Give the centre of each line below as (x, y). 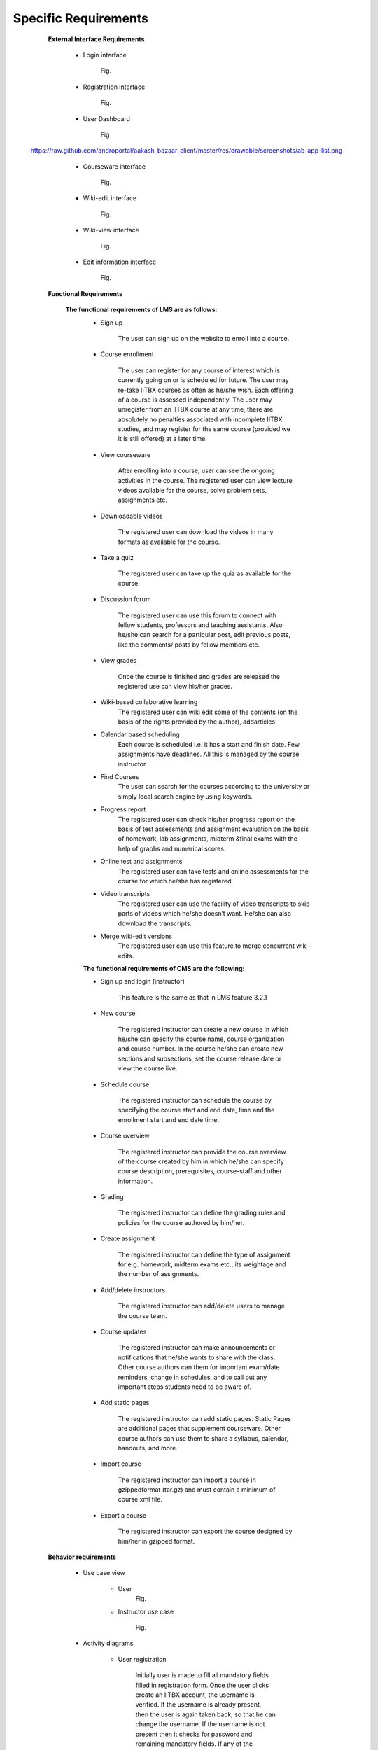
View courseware (126, 454)
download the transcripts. (155, 923)
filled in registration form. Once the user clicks (202, 1685)
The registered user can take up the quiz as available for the (205, 573)
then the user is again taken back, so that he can (205, 1714)
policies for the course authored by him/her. (181, 1222)
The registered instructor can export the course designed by (205, 1531)
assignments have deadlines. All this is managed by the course (209, 754)
